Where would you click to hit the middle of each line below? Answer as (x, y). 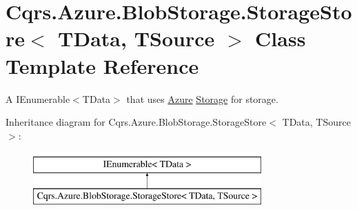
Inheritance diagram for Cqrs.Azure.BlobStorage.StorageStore (136, 122)
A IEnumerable (38, 98)
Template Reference (102, 65)
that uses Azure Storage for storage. (202, 98)
